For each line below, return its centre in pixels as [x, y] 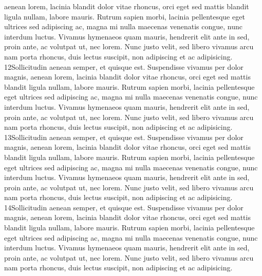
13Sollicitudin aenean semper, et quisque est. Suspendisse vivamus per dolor [124, 137]
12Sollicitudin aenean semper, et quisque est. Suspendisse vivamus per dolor [124, 66]
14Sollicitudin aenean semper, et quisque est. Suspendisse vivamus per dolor [124, 207]
